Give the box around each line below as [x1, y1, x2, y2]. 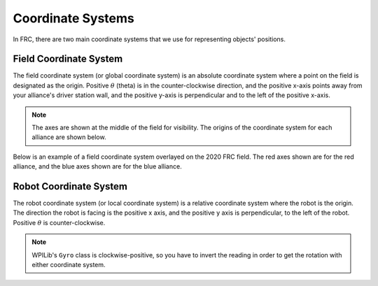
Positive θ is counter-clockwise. [13, 218, 106, 227]
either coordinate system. [31, 261, 106, 269]
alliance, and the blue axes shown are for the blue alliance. [13, 162, 182, 171]
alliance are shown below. [31, 133, 106, 141]
